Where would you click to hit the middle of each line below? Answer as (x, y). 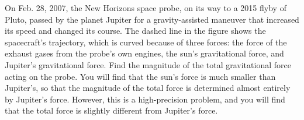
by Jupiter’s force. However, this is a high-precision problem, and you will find (145, 99)
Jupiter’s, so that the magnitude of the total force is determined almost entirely (148, 88)
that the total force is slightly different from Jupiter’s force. (111, 110)
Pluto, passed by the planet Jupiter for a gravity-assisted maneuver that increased (152, 19)
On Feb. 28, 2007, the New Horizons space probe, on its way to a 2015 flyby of (146, 8)
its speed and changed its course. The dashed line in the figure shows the (135, 31)
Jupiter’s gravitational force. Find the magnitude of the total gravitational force (148, 64)
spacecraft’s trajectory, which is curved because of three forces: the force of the (146, 42)
